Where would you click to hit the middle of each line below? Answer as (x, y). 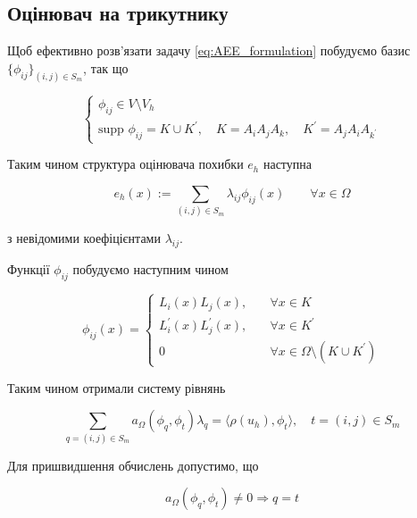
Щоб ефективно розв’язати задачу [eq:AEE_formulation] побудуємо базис (209, 50)
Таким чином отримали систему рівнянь (117, 387)
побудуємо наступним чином (150, 269)
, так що (106, 67)
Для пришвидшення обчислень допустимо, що (133, 465)
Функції (29, 269)
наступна (287, 164)
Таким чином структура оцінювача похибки (125, 164)
